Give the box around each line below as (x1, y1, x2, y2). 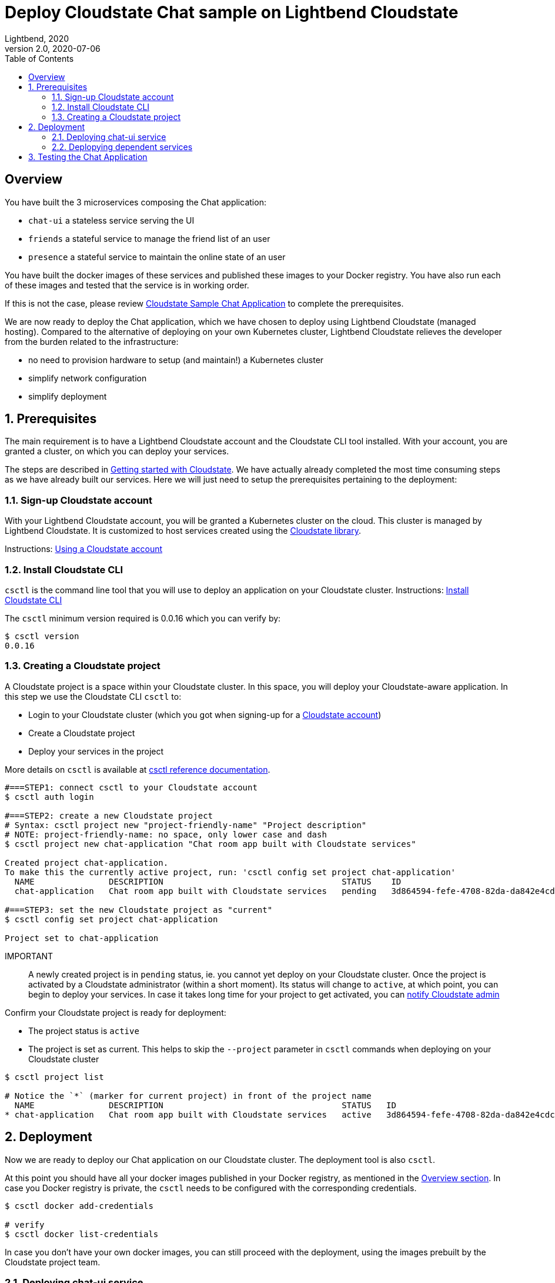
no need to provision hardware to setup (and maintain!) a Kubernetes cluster (28, 354, 324, 365)
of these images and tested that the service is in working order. (5, 280, 249, 290)
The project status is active (28, 1025, 139, 1036)
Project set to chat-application (5, 933, 159, 943)
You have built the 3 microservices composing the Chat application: (5, 197, 266, 207)
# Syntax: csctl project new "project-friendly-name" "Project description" (5, 820, 367, 830)
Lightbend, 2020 (5, 33, 69, 44)
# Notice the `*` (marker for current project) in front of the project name (5, 1091, 372, 1101)
